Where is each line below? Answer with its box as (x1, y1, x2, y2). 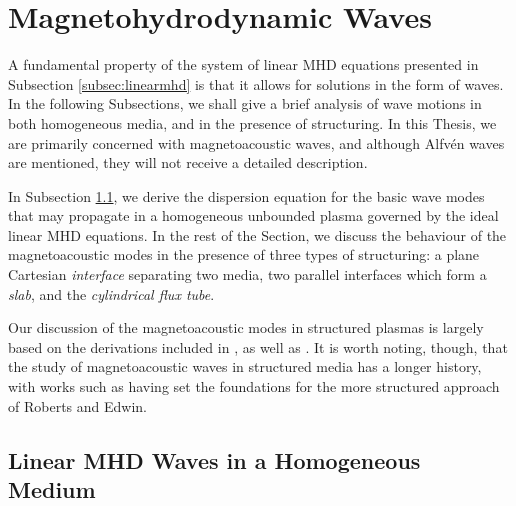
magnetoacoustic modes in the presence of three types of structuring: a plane (8, 244, 480, 265)
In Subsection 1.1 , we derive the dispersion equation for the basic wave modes (8, 185, 485, 206)
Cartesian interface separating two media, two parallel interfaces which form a (8, 264, 487, 285)
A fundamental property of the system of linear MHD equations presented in (8, 54, 479, 75)
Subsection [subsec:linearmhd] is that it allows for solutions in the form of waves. (8, 73, 504, 94)
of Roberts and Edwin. (8, 395, 147, 416)
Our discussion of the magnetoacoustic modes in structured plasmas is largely (8, 317, 484, 338)
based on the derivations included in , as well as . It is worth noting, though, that (8, 336, 508, 357)
